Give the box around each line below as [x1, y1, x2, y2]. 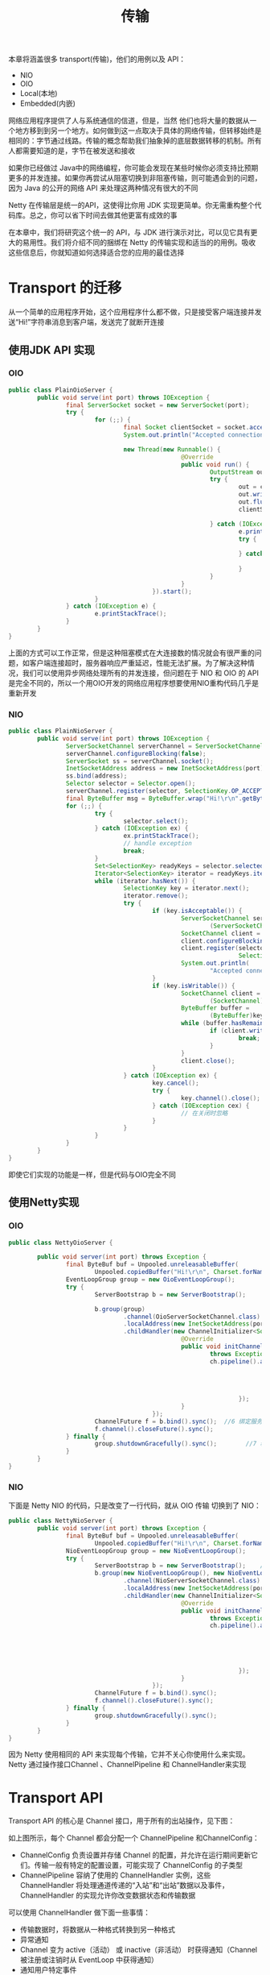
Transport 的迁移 [8, 279, 122, 297]
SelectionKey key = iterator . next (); [123, 884, 250, 893]
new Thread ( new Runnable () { [123, 445, 221, 454]
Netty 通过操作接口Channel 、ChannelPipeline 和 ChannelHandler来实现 [8, 1760, 247, 1770]
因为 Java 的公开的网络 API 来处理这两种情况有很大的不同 [8, 183, 198, 193]
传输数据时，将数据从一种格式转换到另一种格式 [19, 1925, 175, 1935]
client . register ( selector [180, 944, 268, 952]
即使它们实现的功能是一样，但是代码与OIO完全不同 [8, 1169, 177, 1179]
